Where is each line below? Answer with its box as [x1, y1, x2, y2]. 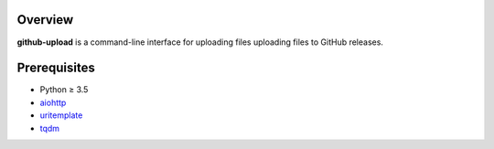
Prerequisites [16, 60, 95, 76]
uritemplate [39, 110, 83, 121]
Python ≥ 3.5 [39, 84, 89, 95]
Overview [16, 12, 74, 27]
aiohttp [39, 97, 67, 108]
